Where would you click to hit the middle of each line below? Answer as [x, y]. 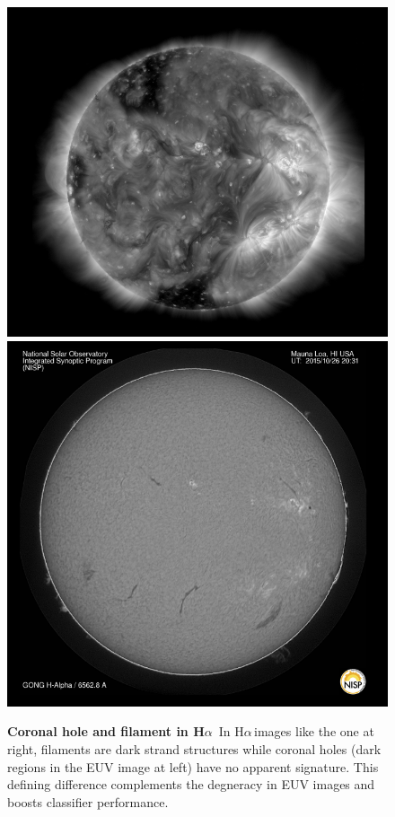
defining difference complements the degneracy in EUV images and [191, 784]
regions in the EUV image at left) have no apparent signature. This [193, 766]
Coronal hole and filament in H [106, 731]
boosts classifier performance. [88, 801]
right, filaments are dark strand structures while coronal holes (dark [194, 749]
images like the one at [314, 731]
